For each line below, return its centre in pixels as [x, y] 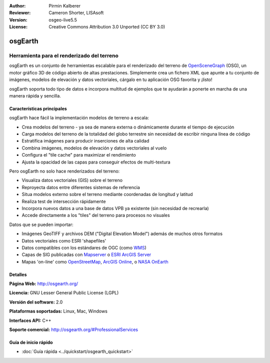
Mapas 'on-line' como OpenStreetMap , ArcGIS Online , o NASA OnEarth [95, 261]
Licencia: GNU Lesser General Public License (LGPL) [64, 293]
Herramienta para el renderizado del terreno [64, 55]
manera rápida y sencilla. [35, 95]
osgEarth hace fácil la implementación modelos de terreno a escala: [79, 118]
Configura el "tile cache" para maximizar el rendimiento [79, 155]
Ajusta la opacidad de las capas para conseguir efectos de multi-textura [96, 162]
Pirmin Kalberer [65, 6]
